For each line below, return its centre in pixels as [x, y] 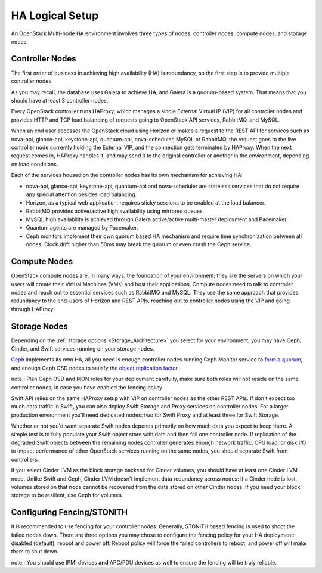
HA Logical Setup [55, 16]
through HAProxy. [33, 309]
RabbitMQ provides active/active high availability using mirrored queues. [115, 211]
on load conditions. [35, 164]
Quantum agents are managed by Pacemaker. [82, 228]
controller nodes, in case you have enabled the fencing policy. [87, 387]
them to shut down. [35, 552]
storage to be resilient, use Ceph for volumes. [67, 495]
